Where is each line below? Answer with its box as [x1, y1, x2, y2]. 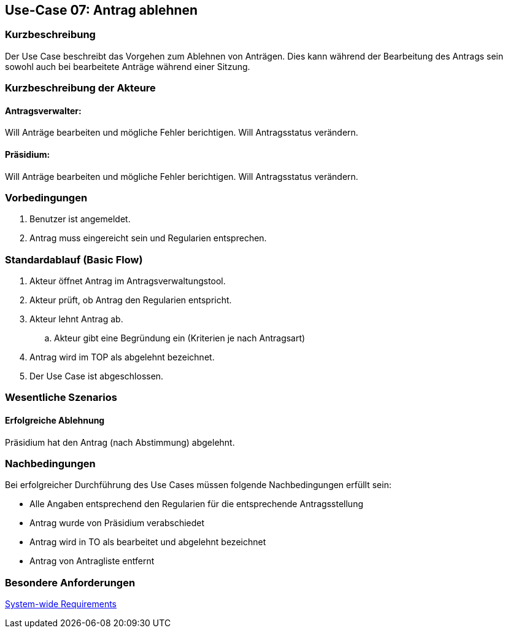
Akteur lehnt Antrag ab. [29, 314, 123, 325]
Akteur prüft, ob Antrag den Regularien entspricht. [29, 295, 232, 306]
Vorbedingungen [5, 191, 88, 204]
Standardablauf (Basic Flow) [5, 253, 143, 266]
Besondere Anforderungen [5, 576, 136, 589]
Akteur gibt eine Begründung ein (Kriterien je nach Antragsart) [54, 333, 306, 344]
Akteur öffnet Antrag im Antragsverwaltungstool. [29, 276, 226, 287]
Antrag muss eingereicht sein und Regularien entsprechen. [29, 233, 267, 244]
